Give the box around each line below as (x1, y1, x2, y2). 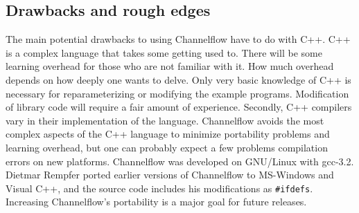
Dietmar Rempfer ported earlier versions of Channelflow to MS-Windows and (6, 167, 334, 182)
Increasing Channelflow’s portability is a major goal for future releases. (6, 194, 307, 209)
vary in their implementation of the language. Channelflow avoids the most (6, 113, 324, 127)
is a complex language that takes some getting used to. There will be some (6, 45, 322, 59)
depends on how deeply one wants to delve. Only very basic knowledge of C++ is (6, 72, 351, 86)
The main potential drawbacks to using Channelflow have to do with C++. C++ (6, 32, 351, 46)
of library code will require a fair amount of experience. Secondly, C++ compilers (6, 100, 352, 114)
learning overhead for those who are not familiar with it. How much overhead (6, 59, 334, 73)
